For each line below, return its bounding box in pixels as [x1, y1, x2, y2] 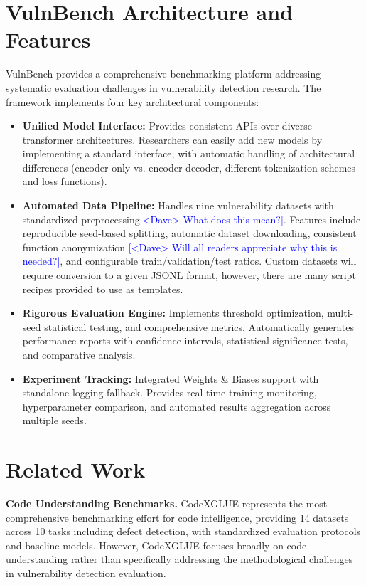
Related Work [6, 455, 146, 484]
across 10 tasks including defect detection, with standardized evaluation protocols [6, 524, 361, 539]
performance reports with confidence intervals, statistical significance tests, [22, 333, 348, 348]
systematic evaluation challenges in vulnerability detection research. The [6, 80, 321, 95]
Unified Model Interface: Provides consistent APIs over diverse [22, 118, 312, 133]
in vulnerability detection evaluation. [6, 566, 166, 581]
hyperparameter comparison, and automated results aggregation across [22, 399, 331, 413]
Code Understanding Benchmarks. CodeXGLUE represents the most [6, 496, 328, 511]
